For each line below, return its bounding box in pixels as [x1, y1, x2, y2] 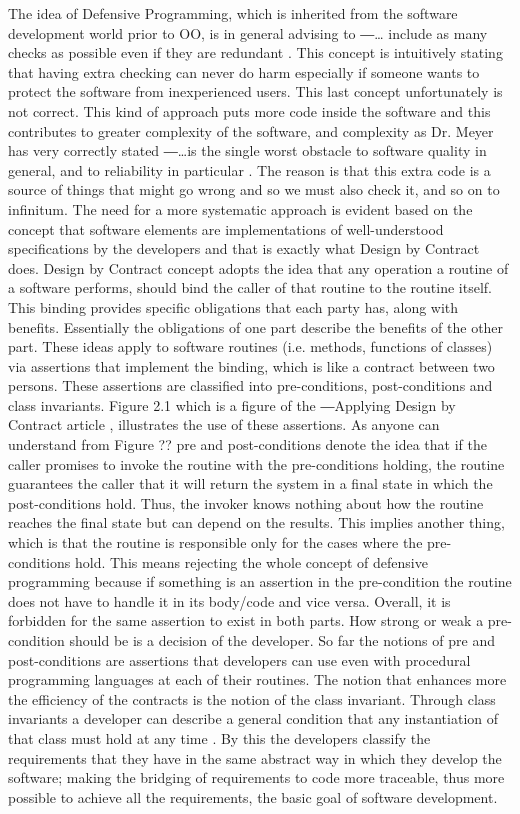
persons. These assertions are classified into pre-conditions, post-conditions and [8, 375, 493, 396]
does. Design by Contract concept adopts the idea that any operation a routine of [8, 257, 509, 278]
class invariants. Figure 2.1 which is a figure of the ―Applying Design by [8, 394, 456, 415]
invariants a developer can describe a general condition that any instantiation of [8, 708, 499, 729]
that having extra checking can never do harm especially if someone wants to [8, 61, 480, 82]
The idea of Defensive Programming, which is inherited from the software [8, 3, 458, 23]
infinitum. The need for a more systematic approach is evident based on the [8, 198, 473, 219]
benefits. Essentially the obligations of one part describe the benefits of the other [8, 316, 504, 337]
